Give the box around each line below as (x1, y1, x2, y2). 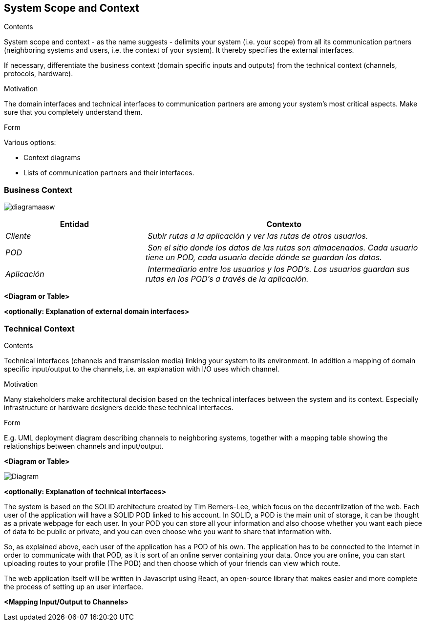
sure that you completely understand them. (4, 108, 143, 117)
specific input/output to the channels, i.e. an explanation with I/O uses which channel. (4, 364, 279, 373)
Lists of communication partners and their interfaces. (23, 168, 194, 177)
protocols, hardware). (4, 69, 73, 78)
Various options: (4, 138, 56, 147)
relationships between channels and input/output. (4, 441, 164, 450)
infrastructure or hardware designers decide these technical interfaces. (4, 403, 234, 412)
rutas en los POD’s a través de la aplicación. (145, 274, 309, 284)
